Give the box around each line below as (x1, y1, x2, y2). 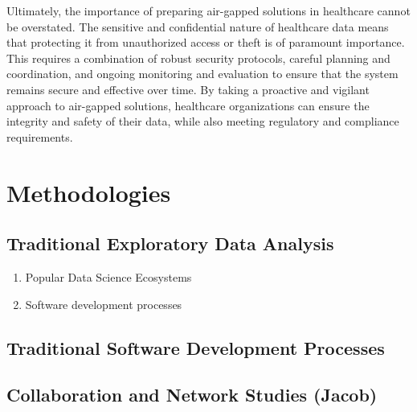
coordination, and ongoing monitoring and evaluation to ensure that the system (6, 65, 399, 82)
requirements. (6, 128, 73, 145)
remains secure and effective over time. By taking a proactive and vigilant (6, 80, 370, 97)
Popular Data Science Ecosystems (25, 268, 192, 285)
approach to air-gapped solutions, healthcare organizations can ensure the (6, 97, 370, 113)
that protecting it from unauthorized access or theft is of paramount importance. (6, 34, 405, 51)
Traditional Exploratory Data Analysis (6, 231, 334, 256)
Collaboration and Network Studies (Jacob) (6, 382, 378, 407)
